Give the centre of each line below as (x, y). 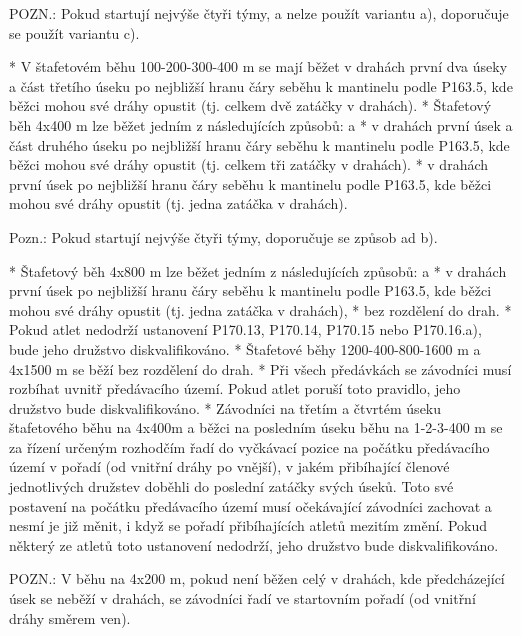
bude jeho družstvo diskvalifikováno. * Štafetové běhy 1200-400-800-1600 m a (245, 348)
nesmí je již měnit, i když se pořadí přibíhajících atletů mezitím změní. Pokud (248, 525)
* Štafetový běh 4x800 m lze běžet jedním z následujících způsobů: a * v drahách (258, 270)
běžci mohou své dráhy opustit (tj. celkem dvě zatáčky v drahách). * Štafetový (250, 105)
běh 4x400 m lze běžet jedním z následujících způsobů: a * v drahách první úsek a (261, 124)
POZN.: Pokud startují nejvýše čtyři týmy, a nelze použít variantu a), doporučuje (259, 13)
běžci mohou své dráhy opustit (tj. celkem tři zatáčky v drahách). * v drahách (249, 164)
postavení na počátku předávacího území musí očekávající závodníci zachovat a (250, 505)
